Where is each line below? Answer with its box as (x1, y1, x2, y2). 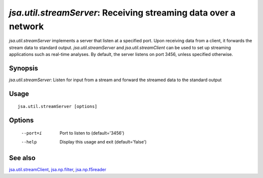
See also (9, 154, 36, 162)
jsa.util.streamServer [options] (18, 104, 97, 109)
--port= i (21, 130, 42, 136)
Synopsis (9, 64, 38, 72)
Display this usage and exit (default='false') (59, 139, 147, 145)
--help (21, 139, 37, 145)
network (9, 21, 44, 32)
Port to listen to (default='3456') (59, 130, 125, 136)
